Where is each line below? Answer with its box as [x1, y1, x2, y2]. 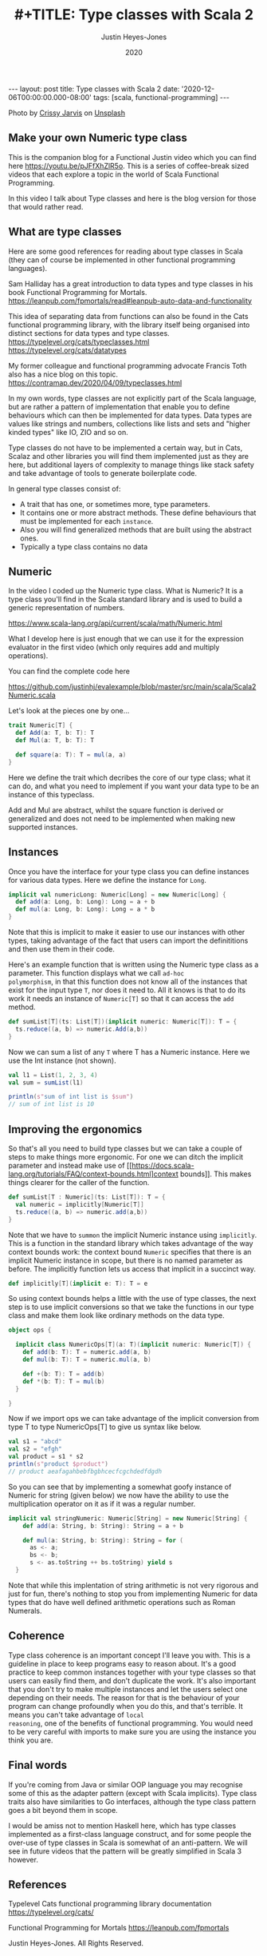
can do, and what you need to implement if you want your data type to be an [8, 781, 260, 791]
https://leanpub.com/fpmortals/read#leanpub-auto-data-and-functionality [8, 296, 253, 305]
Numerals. [8, 1606, 42, 1615]
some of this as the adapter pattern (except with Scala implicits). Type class [8, 1788, 257, 1798]
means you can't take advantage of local [8, 1710, 145, 1719]
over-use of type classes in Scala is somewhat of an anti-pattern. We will [8, 1838, 249, 1847]
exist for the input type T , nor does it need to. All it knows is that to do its [8, 985, 245, 995]
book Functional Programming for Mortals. [8, 287, 147, 297]
